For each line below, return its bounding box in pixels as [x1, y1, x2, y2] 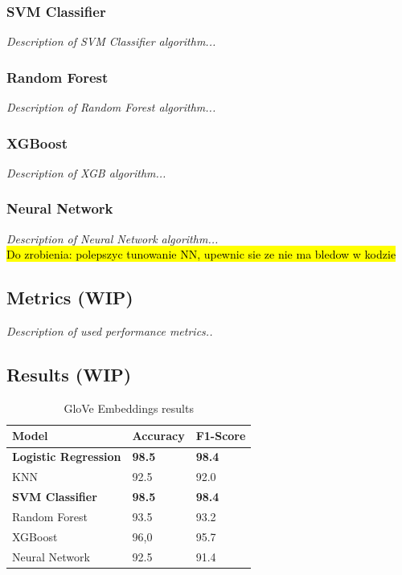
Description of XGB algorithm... [6, 164, 166, 181]
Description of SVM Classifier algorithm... [6, 33, 216, 50]
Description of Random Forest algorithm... [6, 99, 216, 116]
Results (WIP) [6, 362, 132, 387]
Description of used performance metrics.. [6, 323, 213, 340]
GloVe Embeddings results [64, 399, 194, 416]
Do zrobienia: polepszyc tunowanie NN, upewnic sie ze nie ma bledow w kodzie [6, 246, 396, 263]
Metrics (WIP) [6, 285, 133, 310]
